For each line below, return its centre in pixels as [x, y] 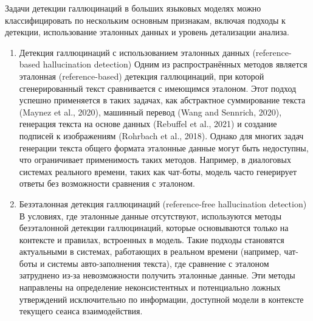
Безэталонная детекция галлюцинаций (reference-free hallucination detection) [163, 203]
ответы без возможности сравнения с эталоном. [107, 183]
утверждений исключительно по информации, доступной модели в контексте [161, 299]
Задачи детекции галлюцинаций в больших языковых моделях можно [133, 8]
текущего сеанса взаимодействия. [81, 311]
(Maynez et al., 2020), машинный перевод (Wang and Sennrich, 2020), [150, 112]
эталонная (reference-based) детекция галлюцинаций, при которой [142, 76]
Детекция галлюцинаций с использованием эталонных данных [134, 52]
